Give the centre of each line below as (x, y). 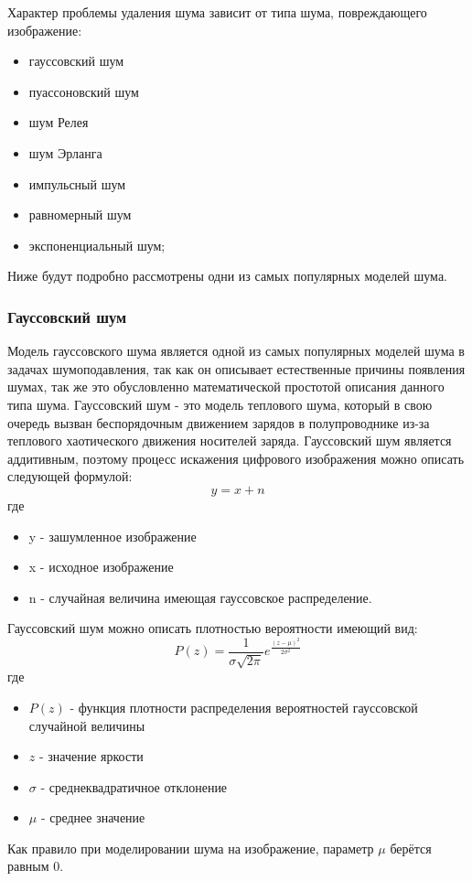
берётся (411, 848)
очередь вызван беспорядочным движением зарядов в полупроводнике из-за (219, 422)
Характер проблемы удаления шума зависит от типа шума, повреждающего (217, 12)
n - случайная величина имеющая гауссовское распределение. (200, 597)
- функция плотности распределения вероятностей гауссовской (244, 707)
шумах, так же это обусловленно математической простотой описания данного (226, 387)
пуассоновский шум (84, 91)
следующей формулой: (70, 476)
